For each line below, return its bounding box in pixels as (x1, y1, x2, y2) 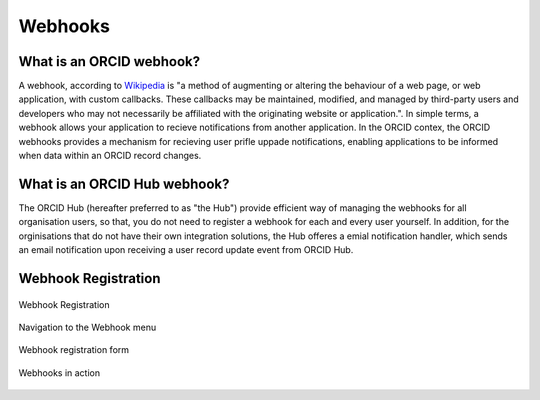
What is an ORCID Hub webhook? (18, 175, 230, 192)
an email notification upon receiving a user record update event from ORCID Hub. (18, 244, 354, 256)
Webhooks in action (18, 366, 100, 379)
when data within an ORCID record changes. (18, 150, 202, 162)
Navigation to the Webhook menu (18, 321, 157, 333)
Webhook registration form (18, 344, 130, 356)
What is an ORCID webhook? (18, 53, 201, 70)
